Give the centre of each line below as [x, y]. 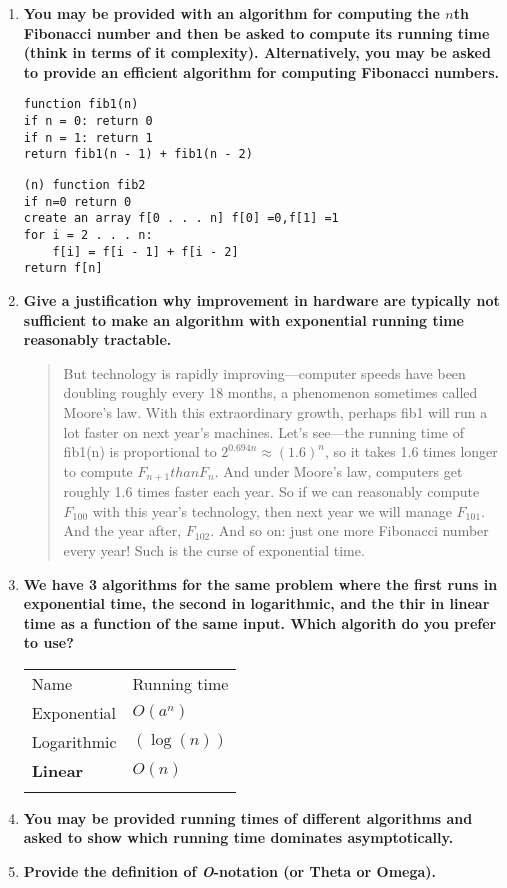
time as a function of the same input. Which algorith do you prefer [260, 622]
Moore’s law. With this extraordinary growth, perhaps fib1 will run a [275, 411]
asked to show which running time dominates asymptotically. [238, 837]
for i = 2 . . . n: [88, 234]
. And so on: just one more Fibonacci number [349, 530]
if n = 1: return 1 [88, 137]
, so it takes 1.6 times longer [411, 451]
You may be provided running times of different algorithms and [248, 817]
